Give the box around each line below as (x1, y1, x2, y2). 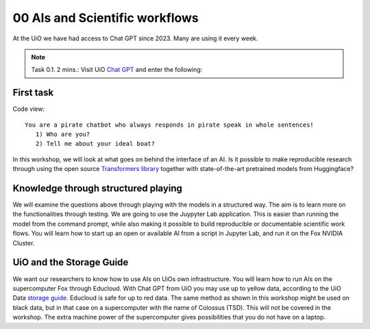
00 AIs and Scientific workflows (12, 10, 199, 25)
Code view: (12, 105, 45, 113)
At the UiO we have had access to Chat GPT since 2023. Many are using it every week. (12, 34, 258, 42)
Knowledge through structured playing (12, 183, 183, 194)
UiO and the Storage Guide (12, 256, 129, 268)
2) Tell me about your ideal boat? (35, 140, 156, 148)
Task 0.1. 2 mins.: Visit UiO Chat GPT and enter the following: (31, 66, 203, 74)
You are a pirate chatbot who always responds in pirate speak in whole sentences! (25, 120, 314, 129)
